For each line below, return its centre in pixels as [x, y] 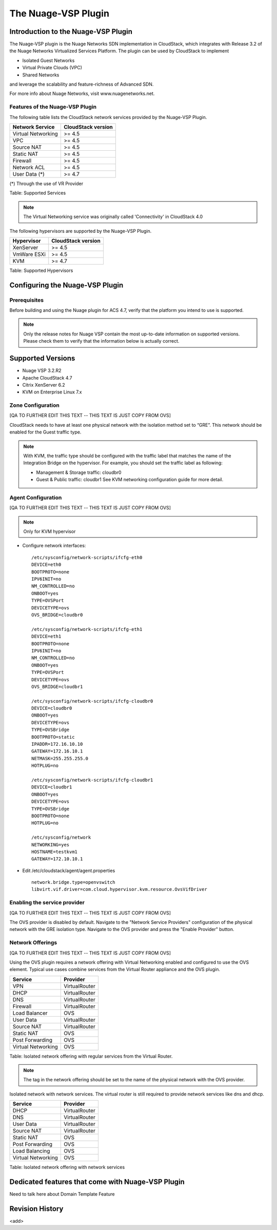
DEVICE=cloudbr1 [52, 787]
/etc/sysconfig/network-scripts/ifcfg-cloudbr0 [92, 701]
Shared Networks [41, 75]
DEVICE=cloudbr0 [52, 708]
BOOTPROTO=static [53, 737]
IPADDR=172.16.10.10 [57, 744]
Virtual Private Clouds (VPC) [52, 68]
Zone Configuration [35, 405]
